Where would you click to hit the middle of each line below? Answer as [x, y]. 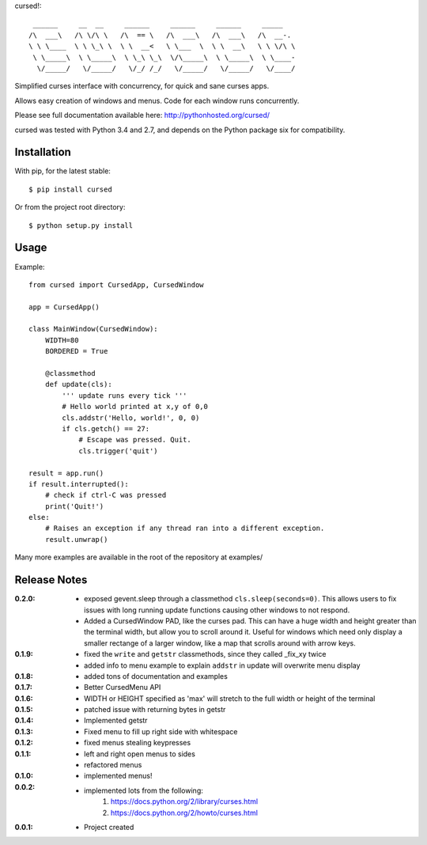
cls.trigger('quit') [118, 451]
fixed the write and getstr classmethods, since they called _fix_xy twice [205, 654]
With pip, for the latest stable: [62, 171]
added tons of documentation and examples [156, 676]
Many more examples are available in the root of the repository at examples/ [139, 557]
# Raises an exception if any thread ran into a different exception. [185, 529]
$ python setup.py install [81, 225]
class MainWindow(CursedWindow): [93, 329]
